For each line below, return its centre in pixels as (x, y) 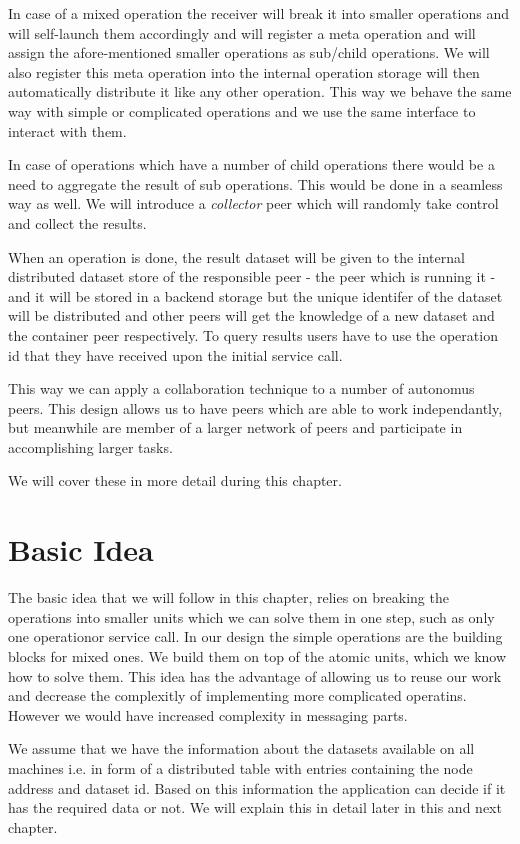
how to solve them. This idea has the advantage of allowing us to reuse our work (255, 675)
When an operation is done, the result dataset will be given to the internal (236, 256)
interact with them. (67, 130)
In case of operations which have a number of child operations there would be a (251, 164)
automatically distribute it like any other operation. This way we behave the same (260, 91)
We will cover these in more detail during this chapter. (175, 480)
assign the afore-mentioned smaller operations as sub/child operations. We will (249, 52)
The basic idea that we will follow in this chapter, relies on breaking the (228, 597)
